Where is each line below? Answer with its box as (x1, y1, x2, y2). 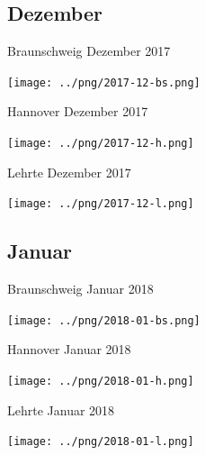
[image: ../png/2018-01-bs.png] (7, 314, 201, 327)
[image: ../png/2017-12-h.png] (7, 137, 194, 150)
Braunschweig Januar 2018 (7, 279, 154, 298)
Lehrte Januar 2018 (7, 400, 115, 419)
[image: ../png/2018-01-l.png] (7, 435, 194, 449)
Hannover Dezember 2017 (7, 102, 148, 121)
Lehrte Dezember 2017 (7, 162, 131, 181)
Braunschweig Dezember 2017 (7, 41, 171, 60)
